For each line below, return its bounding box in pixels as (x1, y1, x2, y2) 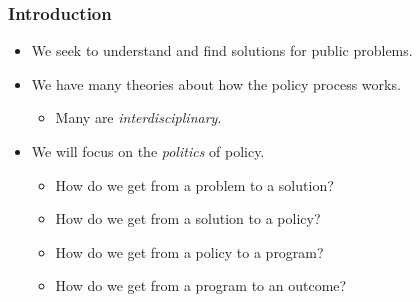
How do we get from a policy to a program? (55, 241, 324, 262)
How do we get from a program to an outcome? (55, 275, 347, 296)
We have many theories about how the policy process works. (31, 73, 401, 94)
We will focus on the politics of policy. (31, 141, 265, 161)
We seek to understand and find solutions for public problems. (31, 40, 413, 61)
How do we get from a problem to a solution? (55, 174, 334, 195)
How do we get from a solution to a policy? (55, 208, 321, 229)
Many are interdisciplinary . (55, 107, 222, 128)
